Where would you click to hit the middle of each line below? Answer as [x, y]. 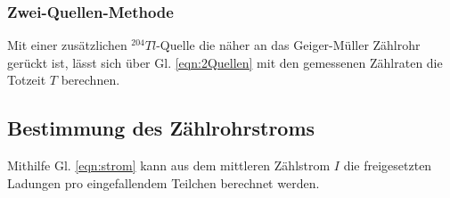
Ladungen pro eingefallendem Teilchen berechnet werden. [164, 182]
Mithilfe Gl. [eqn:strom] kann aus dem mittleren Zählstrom [169, 165]
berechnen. [90, 80]
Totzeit [27, 80]
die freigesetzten [388, 165]
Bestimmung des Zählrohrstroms [161, 128]
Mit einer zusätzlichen [67, 45]
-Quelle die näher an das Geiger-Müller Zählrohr [288, 45]
